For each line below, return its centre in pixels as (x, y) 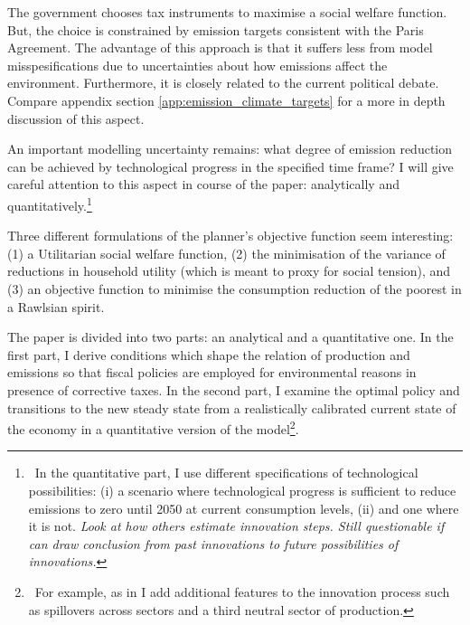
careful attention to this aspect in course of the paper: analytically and (203, 184)
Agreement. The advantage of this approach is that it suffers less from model (220, 47)
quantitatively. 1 (50, 204)
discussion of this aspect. (76, 118)
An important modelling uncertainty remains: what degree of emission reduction (230, 149)
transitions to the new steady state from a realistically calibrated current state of (232, 407)
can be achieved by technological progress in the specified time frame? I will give (230, 166)
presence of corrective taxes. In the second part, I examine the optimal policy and (234, 389)
